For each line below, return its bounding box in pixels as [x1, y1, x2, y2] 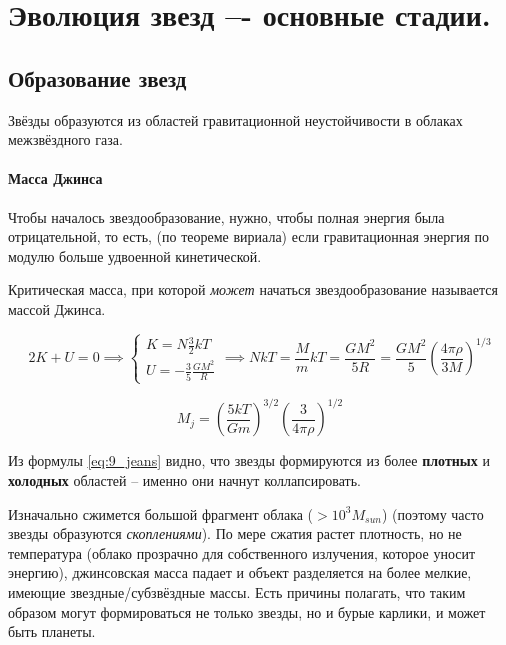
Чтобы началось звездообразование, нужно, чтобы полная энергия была [8, 206, 445, 227]
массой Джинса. [8, 298, 106, 319]
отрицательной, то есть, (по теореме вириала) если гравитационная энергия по [8, 226, 490, 247]
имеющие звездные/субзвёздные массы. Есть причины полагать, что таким [8, 581, 466, 602]
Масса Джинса [8, 168, 103, 189]
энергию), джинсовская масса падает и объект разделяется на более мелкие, [8, 562, 472, 583]
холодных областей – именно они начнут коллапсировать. [8, 469, 361, 490]
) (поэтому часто [381, 503, 484, 524]
